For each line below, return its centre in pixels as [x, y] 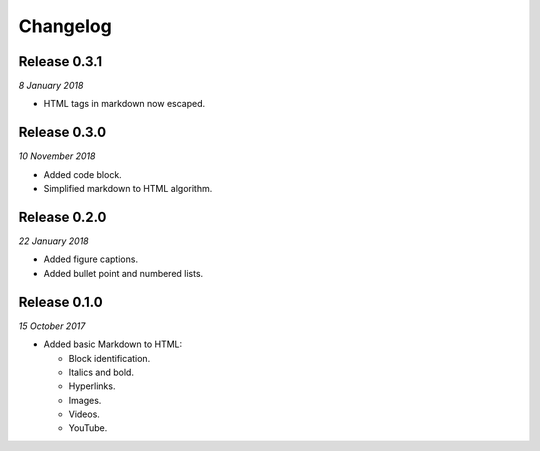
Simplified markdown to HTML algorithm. [128, 189]
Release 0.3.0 [62, 132]
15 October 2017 [52, 326]
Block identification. [109, 358]
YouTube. [88, 428]
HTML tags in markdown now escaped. [124, 104]
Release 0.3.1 [60, 61]
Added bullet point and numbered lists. [123, 273]
